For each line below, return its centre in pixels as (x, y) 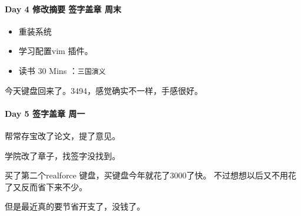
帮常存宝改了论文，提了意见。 (62, 136)
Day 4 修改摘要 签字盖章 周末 (63, 9)
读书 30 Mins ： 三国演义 (62, 70)
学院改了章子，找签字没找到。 (62, 155)
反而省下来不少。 (54, 186)
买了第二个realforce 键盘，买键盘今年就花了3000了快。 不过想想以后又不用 (147, 175)
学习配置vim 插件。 (56, 51)
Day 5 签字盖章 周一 (45, 113)
